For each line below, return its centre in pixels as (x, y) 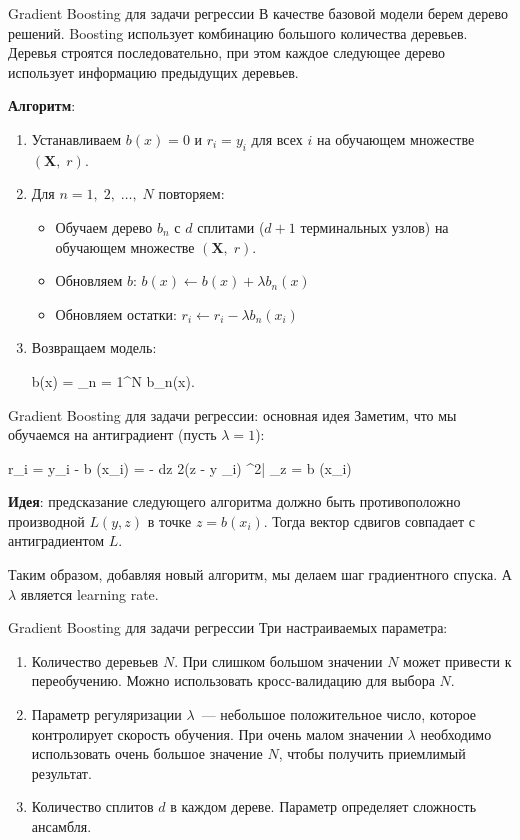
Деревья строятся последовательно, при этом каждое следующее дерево (226, 52)
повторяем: (191, 193)
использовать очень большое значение (147, 753)
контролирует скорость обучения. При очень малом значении (217, 733)
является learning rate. (89, 593)
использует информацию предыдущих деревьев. (153, 71)
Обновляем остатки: (116, 313)
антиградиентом (56, 540)
